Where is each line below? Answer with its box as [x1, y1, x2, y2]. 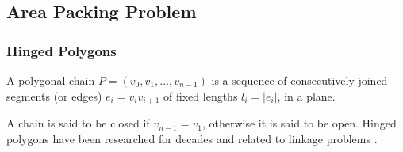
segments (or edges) [6, 87, 102, 104]
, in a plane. [277, 87, 336, 104]
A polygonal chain [6, 72, 95, 88]
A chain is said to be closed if [6, 115, 150, 131]
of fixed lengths [163, 87, 238, 104]
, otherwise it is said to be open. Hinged [201, 115, 397, 131]
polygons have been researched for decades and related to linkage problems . [6, 130, 378, 146]
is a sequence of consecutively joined [211, 72, 388, 88]
